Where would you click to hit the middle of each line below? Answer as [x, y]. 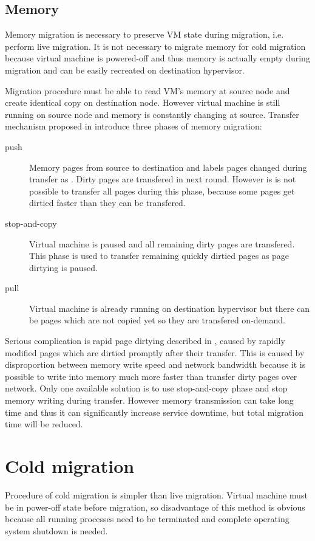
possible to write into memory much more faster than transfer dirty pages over [151, 376]
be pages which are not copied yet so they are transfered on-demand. [157, 320]
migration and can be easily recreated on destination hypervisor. [125, 70]
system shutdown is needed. [56, 530]
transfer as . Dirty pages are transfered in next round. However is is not [163, 179]
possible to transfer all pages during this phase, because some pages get [162, 191]
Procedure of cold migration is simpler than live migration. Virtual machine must [156, 494]
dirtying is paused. [63, 267]
